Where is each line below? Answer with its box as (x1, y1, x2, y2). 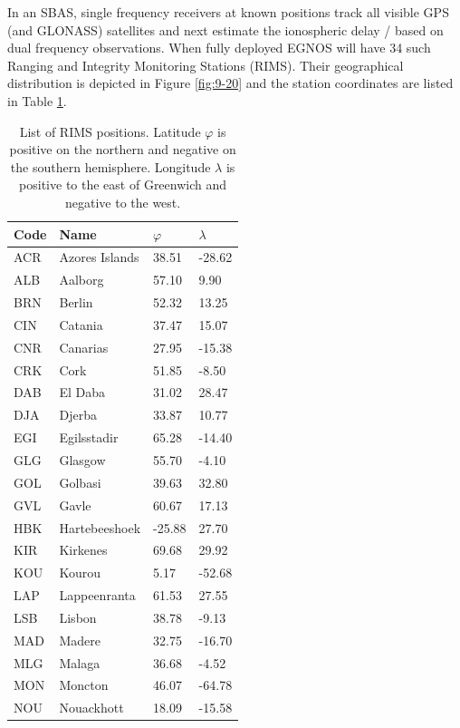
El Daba (59, 383, 106, 402)
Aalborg (59, 270, 104, 289)
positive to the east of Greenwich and (19, 175, 227, 194)
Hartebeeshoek (59, 518, 141, 537)
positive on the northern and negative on (9, 140, 236, 159)
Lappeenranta (59, 586, 136, 605)
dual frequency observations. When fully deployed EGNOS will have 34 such (7, 38, 431, 57)
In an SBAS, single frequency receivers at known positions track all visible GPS (7, 3, 449, 21)
